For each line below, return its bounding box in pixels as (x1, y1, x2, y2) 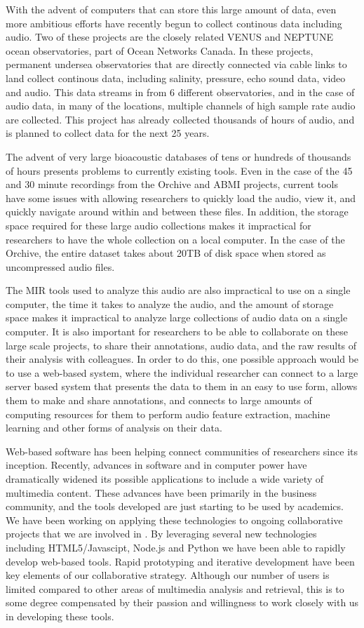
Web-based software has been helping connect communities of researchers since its (6, 443, 358, 458)
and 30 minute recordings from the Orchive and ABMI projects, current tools (6, 177, 338, 192)
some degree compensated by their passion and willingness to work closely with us (6, 595, 359, 610)
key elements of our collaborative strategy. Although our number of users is (6, 568, 330, 582)
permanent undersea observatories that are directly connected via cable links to (6, 57, 347, 72)
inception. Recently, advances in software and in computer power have (6, 457, 307, 472)
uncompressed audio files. (6, 259, 115, 274)
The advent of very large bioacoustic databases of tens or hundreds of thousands (6, 149, 351, 163)
